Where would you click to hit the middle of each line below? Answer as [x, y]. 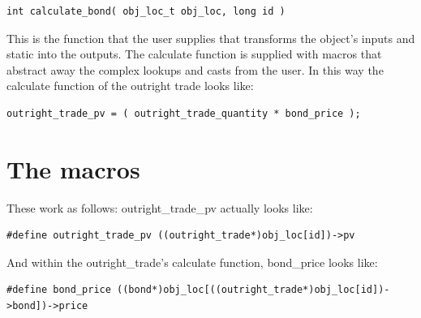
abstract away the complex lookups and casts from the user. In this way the [195, 69]
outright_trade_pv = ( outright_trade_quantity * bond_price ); [184, 113]
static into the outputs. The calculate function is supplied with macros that [194, 54]
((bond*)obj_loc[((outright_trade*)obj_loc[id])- [253, 290]
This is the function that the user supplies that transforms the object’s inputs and [211, 38]
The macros [73, 168]
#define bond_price [59, 290]
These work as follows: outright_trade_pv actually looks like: [160, 207]
